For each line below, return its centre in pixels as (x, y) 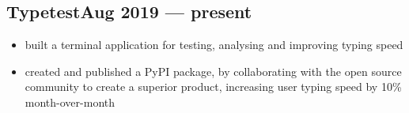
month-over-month (70, 102)
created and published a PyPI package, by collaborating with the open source (213, 71)
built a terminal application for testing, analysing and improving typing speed (214, 45)
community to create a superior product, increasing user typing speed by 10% (213, 87)
